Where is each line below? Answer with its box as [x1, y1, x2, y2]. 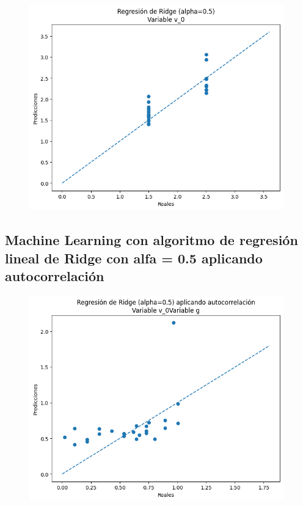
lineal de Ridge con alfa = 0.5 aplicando [5, 248, 263, 267]
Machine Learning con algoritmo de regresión [5, 230, 298, 249]
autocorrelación [5, 266, 104, 285]
